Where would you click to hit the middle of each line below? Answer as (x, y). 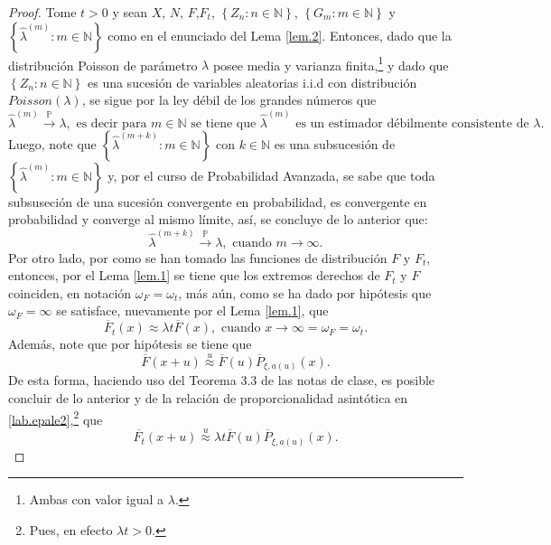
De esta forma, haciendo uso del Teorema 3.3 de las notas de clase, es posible (222, 380)
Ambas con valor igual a (97, 499)
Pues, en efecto (71, 529)
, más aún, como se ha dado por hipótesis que (305, 292)
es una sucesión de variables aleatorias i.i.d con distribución (252, 82)
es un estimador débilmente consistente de (412, 123)
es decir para (112, 123)
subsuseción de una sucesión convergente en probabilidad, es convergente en (218, 201)
